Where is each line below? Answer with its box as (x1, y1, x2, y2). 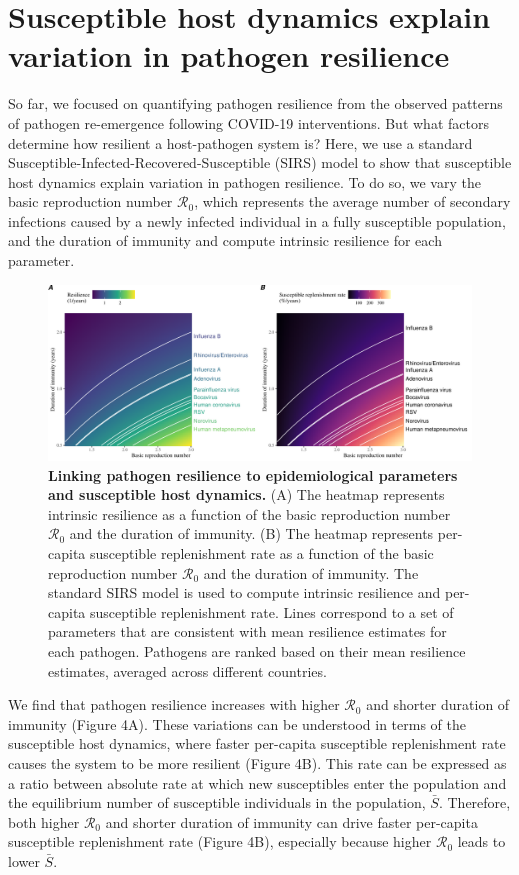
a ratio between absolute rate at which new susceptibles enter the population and (8, 772, 507, 793)
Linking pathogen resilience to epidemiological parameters (48, 464, 458, 485)
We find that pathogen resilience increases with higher (8, 694, 340, 715)
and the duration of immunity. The (203, 562, 419, 583)
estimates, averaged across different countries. (48, 660, 327, 681)
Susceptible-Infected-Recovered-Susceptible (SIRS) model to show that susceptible (8, 152, 512, 173)
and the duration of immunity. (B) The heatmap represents (69, 523, 434, 544)
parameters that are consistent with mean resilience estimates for (48, 621, 447, 642)
